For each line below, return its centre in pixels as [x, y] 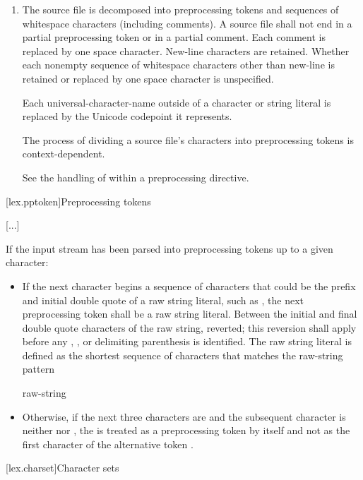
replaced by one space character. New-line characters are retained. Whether [186, 50]
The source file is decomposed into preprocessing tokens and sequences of [180, 9]
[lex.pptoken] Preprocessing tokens [78, 201]
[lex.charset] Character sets [63, 468]
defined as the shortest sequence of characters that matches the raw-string [183, 355]
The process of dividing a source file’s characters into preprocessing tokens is [188, 139]
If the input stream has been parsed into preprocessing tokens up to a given [169, 248]
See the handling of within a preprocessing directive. [136, 177]
